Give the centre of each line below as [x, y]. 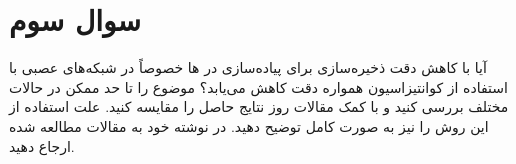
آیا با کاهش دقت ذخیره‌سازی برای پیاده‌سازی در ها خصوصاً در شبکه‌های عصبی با [248, 67]
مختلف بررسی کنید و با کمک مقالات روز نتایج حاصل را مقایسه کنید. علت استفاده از [259, 106]
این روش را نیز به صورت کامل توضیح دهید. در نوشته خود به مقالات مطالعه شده [249, 125]
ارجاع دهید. [42, 145]
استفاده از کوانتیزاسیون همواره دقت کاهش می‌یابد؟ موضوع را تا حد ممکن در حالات [258, 86]
